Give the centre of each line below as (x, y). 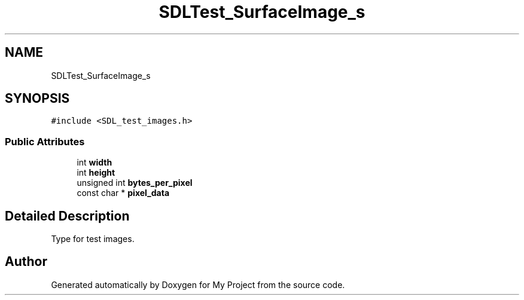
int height (96, 173)
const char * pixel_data (123, 193)
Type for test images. (93, 239)
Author (26, 262)
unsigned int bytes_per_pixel (135, 183)
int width (95, 163)
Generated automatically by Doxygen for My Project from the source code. (198, 284)
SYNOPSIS (37, 99)
